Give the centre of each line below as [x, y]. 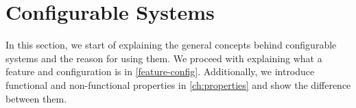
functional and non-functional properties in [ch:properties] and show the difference [178, 84]
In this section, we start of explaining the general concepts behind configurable [171, 45]
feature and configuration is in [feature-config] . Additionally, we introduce [160, 71]
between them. [36, 98]
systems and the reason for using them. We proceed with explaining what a [164, 58]
